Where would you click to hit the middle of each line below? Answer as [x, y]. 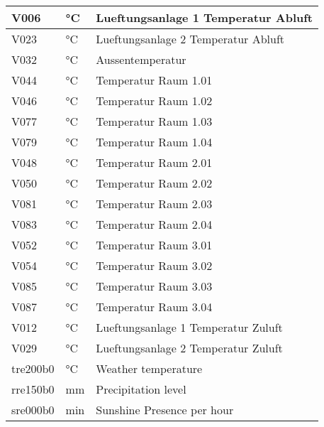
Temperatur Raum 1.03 [154, 121]
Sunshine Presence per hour [165, 410]
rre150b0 [33, 389]
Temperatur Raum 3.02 [154, 265]
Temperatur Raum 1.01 [154, 80]
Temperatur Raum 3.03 [154, 286]
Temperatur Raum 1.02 [154, 101]
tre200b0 [33, 368]
